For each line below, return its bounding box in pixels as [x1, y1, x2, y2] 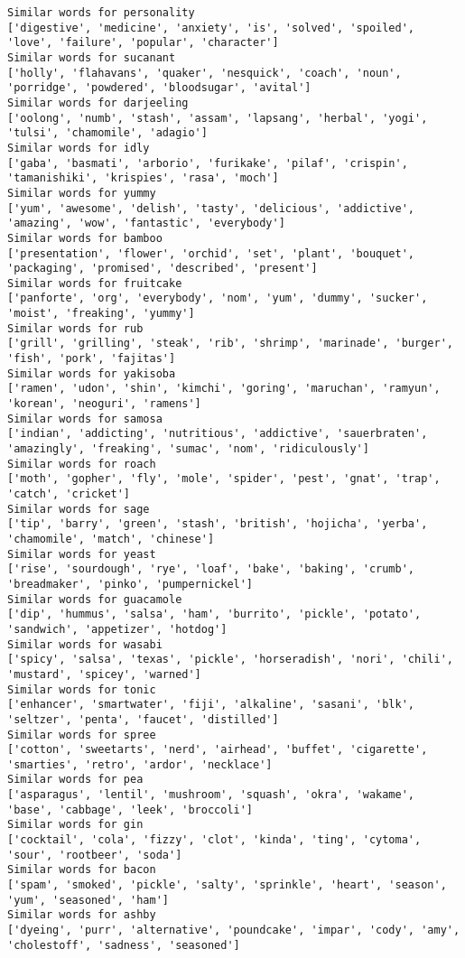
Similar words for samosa [7, 412, 163, 425]
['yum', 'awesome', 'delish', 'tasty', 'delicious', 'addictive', [7, 201, 415, 215]
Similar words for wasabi [7, 637, 163, 651]
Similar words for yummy [7, 186, 156, 200]
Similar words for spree [7, 728, 156, 741]
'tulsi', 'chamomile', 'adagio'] [7, 126, 208, 140]
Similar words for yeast [7, 547, 156, 561]
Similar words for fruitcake [7, 276, 182, 290]
